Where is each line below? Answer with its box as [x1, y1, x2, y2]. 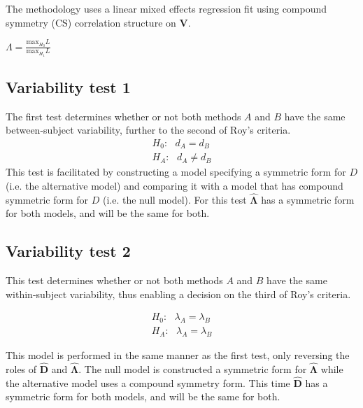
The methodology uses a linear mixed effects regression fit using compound [6, 1, 327, 15]
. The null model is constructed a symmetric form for [78, 361, 307, 376]
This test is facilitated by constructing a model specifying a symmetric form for [6, 164, 346, 179]
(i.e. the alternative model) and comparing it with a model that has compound [6, 178, 343, 193]
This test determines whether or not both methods [6, 273, 223, 288]
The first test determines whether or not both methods [6, 108, 241, 123]
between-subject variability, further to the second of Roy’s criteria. [6, 122, 291, 137]
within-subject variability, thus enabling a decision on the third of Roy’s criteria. [6, 286, 351, 301]
